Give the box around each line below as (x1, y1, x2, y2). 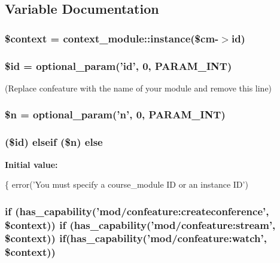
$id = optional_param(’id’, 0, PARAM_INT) (5, 58, 232, 73)
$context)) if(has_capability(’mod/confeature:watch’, (5, 231, 267, 246)
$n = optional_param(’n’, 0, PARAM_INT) (5, 107, 226, 122)
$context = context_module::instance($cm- (5, 30, 219, 45)
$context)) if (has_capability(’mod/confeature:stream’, (5, 217, 276, 232)
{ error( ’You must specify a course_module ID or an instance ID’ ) (5, 178, 248, 191)
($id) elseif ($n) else (5, 134, 103, 149)
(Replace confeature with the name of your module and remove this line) (5, 81, 272, 94)
